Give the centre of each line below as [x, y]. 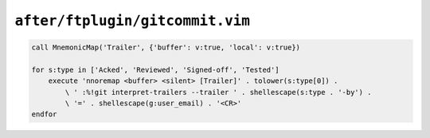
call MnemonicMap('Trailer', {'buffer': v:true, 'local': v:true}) [166, 47]
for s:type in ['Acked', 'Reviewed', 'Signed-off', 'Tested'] [155, 69]
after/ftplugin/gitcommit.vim [133, 21]
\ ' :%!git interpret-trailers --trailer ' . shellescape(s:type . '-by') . [218, 92]
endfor [44, 114]
